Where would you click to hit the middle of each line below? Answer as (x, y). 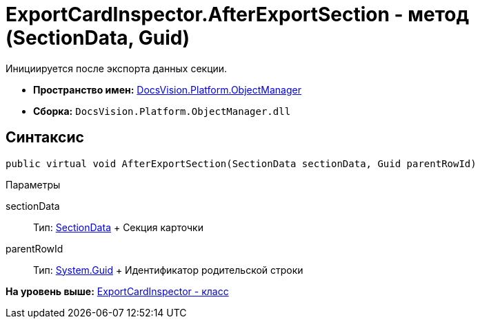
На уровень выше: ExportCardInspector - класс (117, 291)
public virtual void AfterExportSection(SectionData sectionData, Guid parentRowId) (241, 163)
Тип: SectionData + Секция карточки (118, 227)
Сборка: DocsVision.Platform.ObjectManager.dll (162, 111)
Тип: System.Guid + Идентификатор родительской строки (168, 270)
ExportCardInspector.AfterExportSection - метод (237, 14)
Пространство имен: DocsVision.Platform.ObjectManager (167, 89)
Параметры (33, 184)
